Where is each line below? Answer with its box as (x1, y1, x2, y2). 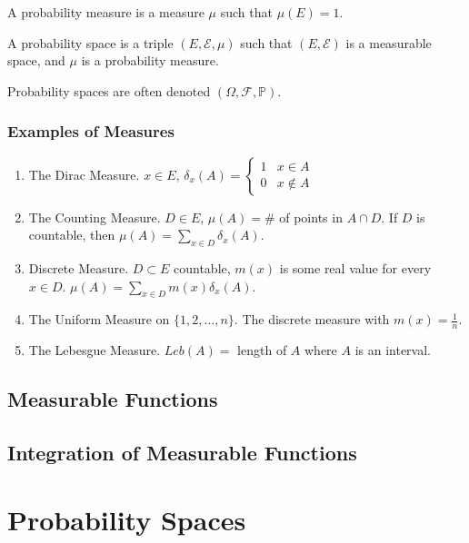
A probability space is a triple (7, 33, 174, 52)
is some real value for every (279, 258, 432, 277)
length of (237, 341, 287, 360)
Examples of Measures (7, 120, 175, 143)
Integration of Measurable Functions (7, 438, 357, 466)
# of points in (264, 207, 343, 226)
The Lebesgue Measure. (28, 341, 161, 360)
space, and (7, 51, 65, 70)
